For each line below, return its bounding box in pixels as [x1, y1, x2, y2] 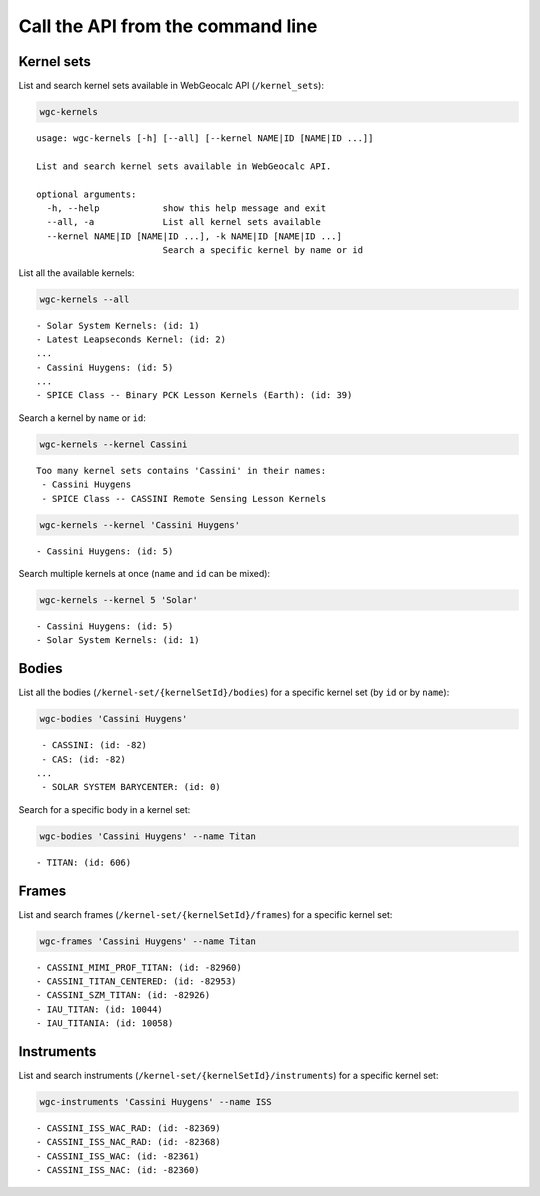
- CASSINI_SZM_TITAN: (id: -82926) [36, 990, 211, 1001]
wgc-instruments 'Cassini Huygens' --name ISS [39, 1096, 272, 1108]
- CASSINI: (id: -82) [41, 740, 148, 751]
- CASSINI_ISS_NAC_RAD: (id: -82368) [36, 1136, 222, 1148]
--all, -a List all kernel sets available [46, 216, 322, 228]
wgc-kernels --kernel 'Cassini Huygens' [39, 519, 240, 530]
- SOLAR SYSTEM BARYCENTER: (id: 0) [41, 781, 222, 793]
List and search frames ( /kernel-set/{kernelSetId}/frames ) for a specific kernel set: [18, 908, 393, 920]
